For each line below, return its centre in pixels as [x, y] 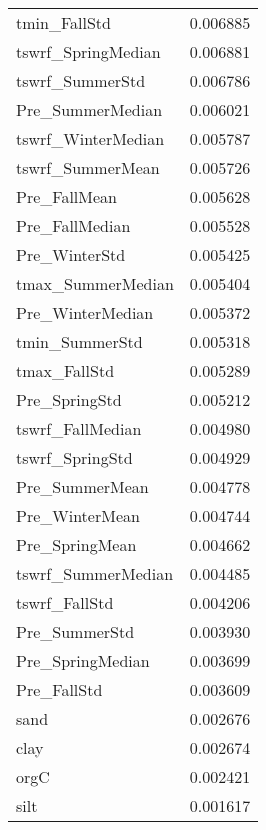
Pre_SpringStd [69, 399]
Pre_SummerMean [82, 486]
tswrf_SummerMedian [95, 573]
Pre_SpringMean [76, 544]
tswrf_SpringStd [74, 457]
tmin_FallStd [63, 22]
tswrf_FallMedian [79, 428]
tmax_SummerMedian [95, 283]
